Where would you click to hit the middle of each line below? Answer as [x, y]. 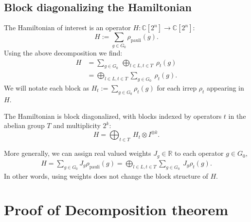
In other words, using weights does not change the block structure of [106, 176]
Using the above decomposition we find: [63, 52]
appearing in [225, 88]
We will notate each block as [47, 88]
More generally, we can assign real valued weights [78, 153]
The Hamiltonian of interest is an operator [67, 28]
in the [237, 116]
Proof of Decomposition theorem [116, 209]
